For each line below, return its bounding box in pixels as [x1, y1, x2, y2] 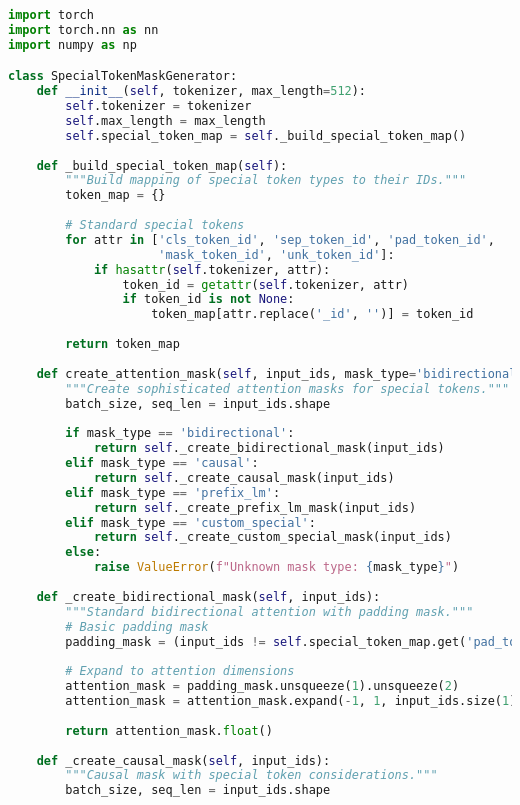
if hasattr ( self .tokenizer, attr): [93, 262, 331, 277]
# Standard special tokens [65, 218, 245, 233]
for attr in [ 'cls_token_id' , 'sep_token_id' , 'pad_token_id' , [65, 232, 495, 247]
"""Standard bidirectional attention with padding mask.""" [65, 604, 474, 619]
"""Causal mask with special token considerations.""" [65, 768, 438, 783]
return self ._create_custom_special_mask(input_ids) [93, 530, 452, 545]
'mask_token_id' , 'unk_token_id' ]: [158, 247, 395, 262]
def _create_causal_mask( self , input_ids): [36, 753, 331, 768]
